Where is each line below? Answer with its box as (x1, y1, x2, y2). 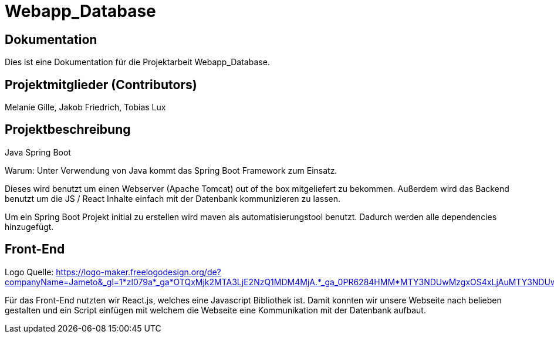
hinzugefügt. (5, 221, 54, 232)
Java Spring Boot (5, 147, 71, 157)
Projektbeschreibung (5, 122, 131, 137)
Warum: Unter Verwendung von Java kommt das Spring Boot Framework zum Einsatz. (5, 165, 337, 175)
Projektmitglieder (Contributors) (5, 77, 197, 92)
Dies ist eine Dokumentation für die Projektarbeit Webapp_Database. (5, 57, 270, 67)
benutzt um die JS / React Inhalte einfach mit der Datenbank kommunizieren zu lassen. (5, 193, 340, 204)
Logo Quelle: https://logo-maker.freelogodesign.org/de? (5, 266, 221, 277)
